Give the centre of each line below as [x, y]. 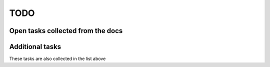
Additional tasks [35, 47]
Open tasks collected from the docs [66, 31]
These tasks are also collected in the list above [57, 59]
